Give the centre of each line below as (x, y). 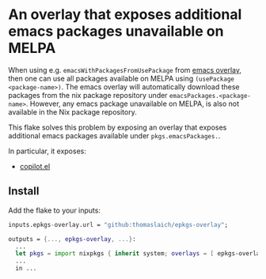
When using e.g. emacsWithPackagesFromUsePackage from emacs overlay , (125, 70)
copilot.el (35, 166)
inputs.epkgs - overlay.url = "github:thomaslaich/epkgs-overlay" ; (118, 224)
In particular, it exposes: (47, 151)
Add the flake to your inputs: (55, 210)
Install (24, 191)
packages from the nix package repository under (88, 95)
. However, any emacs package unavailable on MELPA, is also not (133, 104)
